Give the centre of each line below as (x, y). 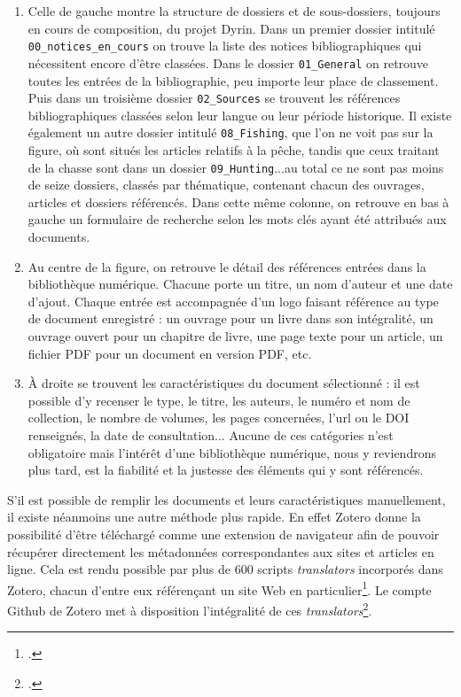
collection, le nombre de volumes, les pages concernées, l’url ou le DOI (219, 418)
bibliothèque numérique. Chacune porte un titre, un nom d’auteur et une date (240, 284)
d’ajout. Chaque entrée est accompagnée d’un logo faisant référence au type (233, 301)
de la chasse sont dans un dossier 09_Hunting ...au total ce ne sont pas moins (236, 167)
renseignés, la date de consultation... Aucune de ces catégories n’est (211, 434)
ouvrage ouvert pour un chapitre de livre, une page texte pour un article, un (235, 336)
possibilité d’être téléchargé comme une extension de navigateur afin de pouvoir (223, 534)
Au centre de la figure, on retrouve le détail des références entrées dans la (227, 266)
